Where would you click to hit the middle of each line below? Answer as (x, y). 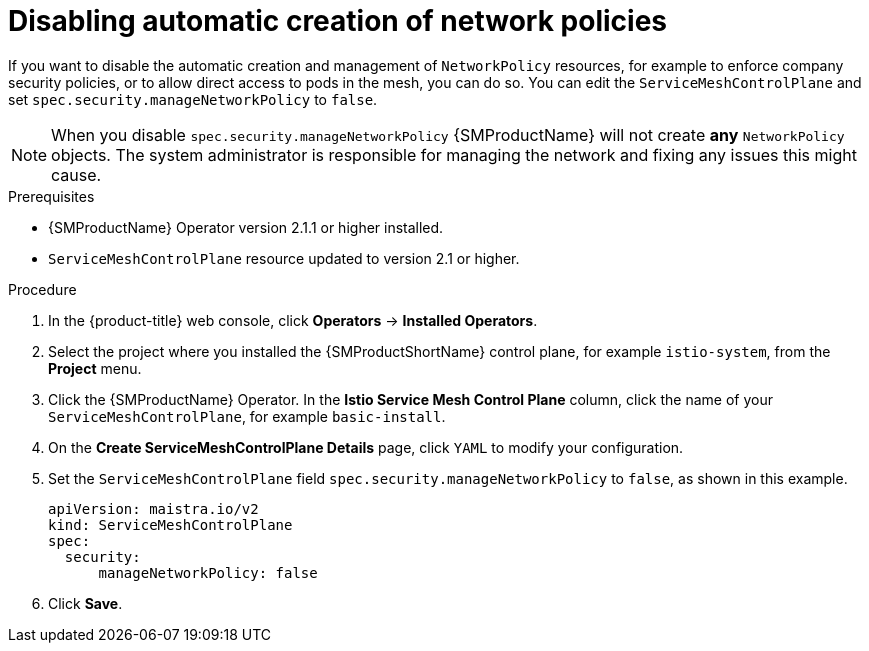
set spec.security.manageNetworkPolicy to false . (193, 99)
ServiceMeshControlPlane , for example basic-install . (247, 416)
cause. (76, 174)
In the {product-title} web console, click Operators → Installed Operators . (293, 320)
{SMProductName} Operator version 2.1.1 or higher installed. (246, 227)
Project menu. (95, 368)
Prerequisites (51, 196)
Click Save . (85, 603)
